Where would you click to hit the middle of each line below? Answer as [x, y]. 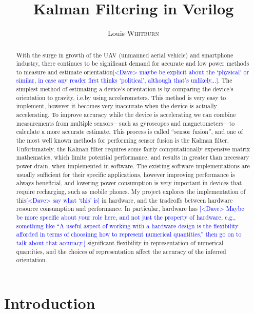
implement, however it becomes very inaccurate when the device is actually [116, 106]
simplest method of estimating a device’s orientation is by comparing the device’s [125, 89]
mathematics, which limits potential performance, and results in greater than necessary [133, 157]
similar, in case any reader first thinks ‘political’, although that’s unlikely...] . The [124, 80]
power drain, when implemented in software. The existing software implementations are [133, 166]
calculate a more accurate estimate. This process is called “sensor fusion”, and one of [130, 132]
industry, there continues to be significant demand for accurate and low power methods [133, 63]
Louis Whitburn [133, 33]
